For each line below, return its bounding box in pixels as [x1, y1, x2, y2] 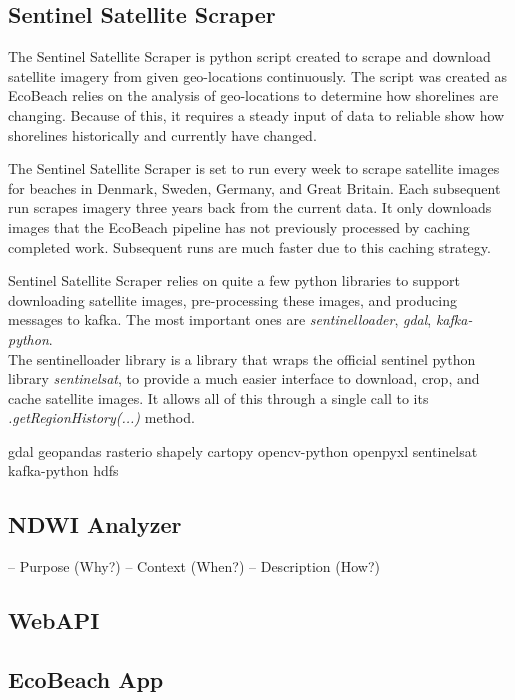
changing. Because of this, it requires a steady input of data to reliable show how [8, 104, 505, 125]
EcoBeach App [8, 664, 164, 695]
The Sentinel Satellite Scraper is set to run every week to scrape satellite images [8, 158, 500, 179]
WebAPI [8, 605, 100, 636]
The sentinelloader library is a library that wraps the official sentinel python [8, 348, 476, 369]
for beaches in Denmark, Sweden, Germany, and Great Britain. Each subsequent [8, 177, 501, 198]
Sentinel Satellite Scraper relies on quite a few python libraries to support [8, 270, 461, 291]
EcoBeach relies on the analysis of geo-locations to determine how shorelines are [8, 85, 499, 106]
